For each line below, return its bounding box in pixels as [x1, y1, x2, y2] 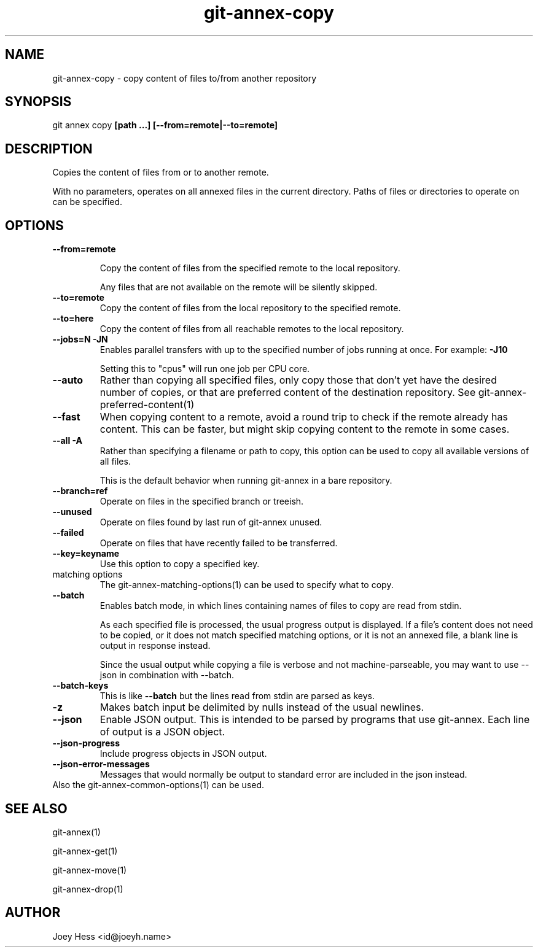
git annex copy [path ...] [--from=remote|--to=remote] [52, 120, 278, 131]
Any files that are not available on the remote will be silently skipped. [99, 282, 378, 293]
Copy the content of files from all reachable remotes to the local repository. [99, 323, 404, 335]
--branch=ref [52, 486, 108, 497]
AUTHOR [5, 905, 61, 921]
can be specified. [52, 196, 123, 207]
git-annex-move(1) [52, 864, 127, 875]
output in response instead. [99, 640, 211, 651]
